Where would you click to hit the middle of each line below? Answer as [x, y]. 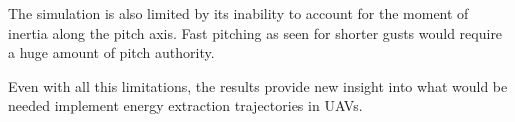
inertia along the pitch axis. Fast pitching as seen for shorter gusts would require [255, 32]
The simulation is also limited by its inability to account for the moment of [238, 13]
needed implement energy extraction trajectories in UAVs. [185, 105]
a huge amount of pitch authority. [111, 52]
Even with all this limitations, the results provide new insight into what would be [258, 85]
